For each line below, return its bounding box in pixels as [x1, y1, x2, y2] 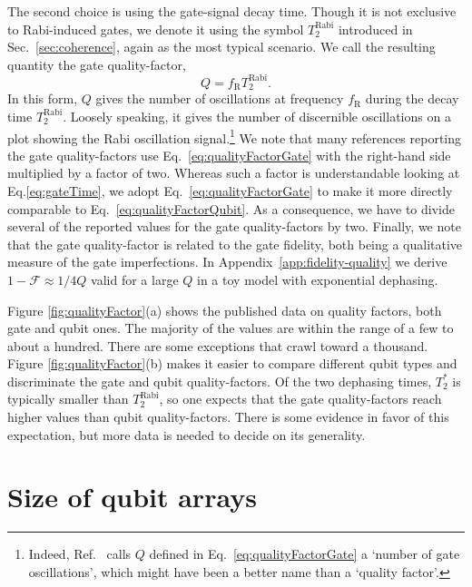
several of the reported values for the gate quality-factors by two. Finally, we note [7, 217, 461, 236]
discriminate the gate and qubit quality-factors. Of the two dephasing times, [7, 371, 432, 390]
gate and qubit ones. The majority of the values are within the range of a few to [7, 318, 454, 338]
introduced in [338, 19, 413, 38]
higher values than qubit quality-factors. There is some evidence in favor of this [7, 407, 449, 426]
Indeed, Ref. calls [28, 544, 132, 563]
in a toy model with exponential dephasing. [197, 269, 438, 289]
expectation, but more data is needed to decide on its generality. [7, 425, 366, 444]
